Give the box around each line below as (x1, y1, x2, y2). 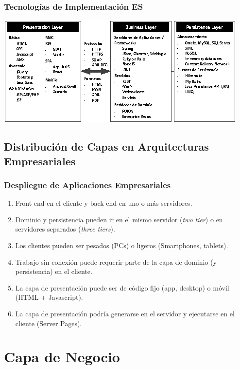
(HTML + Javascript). (15, 292, 83, 302)
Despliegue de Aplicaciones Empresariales (4, 178, 171, 191)
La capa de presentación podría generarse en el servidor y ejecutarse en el (15, 308, 235, 318)
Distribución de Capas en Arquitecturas (4, 139, 209, 154)
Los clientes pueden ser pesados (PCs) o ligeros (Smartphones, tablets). (15, 240, 228, 250)
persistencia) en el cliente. (15, 266, 92, 276)
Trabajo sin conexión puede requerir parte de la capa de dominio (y (15, 256, 217, 267)
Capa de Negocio (4, 347, 120, 367)
